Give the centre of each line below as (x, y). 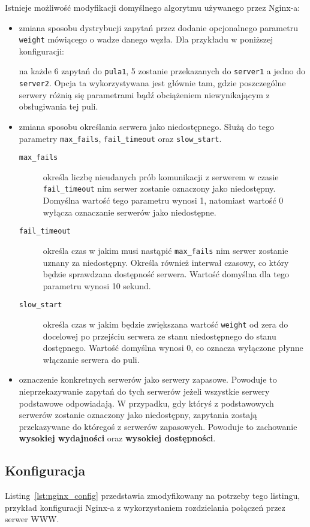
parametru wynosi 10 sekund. (97, 285)
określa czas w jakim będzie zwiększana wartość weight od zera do (165, 324)
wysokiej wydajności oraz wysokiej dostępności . (117, 438)
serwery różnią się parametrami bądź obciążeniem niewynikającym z (144, 94)
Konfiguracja (45, 470)
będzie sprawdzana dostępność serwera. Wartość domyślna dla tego (166, 274)
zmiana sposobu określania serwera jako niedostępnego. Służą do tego (146, 126)
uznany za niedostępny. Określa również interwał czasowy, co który (166, 262)
